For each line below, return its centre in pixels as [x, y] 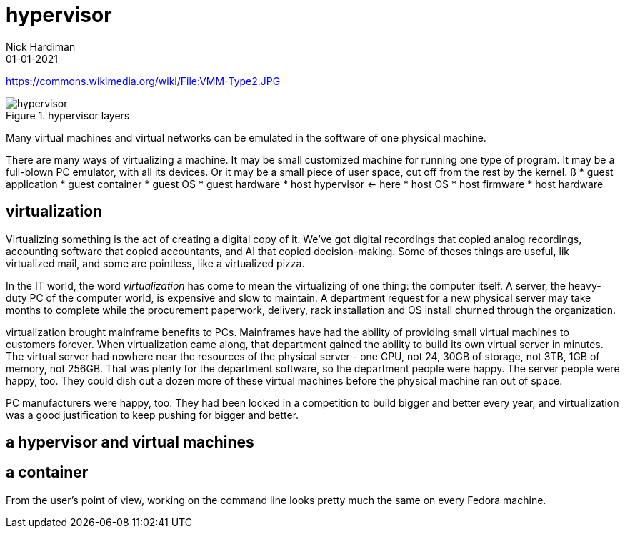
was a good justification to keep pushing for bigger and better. [152, 415]
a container [47, 473]
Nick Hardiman [41, 46]
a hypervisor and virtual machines [130, 442]
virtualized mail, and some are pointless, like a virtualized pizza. [155, 263]
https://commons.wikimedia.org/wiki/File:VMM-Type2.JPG [143, 81]
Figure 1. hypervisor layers [68, 115]
